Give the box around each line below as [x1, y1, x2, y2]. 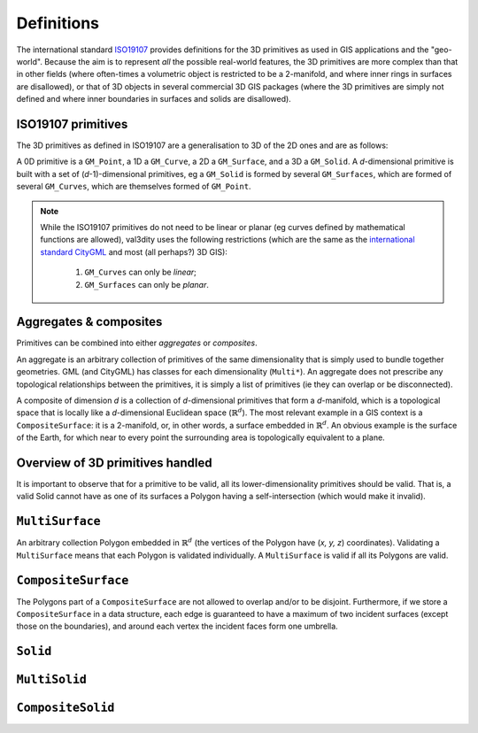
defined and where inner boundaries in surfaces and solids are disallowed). [16, 94, 291, 104]
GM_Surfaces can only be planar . [84, 279, 210, 289]
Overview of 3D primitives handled [16, 455, 212, 470]
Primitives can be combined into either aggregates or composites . [16, 337, 258, 349]
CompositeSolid [16, 700, 115, 715]
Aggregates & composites [16, 314, 163, 329]
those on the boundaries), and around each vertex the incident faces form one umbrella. [16, 621, 338, 632]
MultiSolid [16, 673, 88, 687]
